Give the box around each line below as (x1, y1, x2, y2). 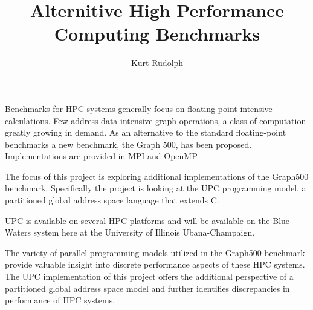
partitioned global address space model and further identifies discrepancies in (5, 282, 290, 294)
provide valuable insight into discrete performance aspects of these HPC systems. (5, 258, 305, 271)
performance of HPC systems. (5, 294, 115, 306)
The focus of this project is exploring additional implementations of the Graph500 (5, 170, 309, 182)
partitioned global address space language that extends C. (5, 194, 219, 206)
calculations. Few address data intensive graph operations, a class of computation (5, 114, 306, 127)
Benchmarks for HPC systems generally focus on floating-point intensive (5, 102, 273, 114)
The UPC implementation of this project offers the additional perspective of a (5, 270, 294, 283)
